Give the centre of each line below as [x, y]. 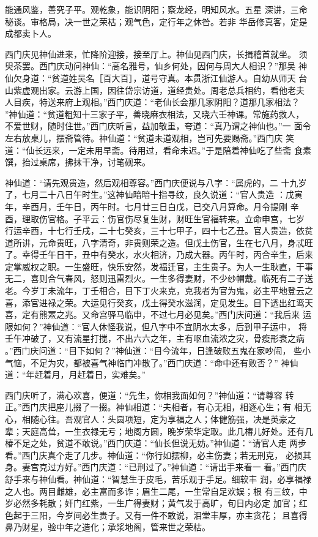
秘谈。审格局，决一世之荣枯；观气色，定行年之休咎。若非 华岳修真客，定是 [156, 21]
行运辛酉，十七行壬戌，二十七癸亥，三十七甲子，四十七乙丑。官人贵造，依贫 [159, 231]
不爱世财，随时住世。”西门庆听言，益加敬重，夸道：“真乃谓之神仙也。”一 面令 [158, 126]
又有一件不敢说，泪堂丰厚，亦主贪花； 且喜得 [216, 515]
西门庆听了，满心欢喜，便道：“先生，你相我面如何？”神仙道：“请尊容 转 [150, 395]
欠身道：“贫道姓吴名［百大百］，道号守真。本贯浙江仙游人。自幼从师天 [154, 77]
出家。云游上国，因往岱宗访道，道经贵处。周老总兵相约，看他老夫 [172, 90]
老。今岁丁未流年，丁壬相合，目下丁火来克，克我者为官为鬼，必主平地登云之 [159, 291]
